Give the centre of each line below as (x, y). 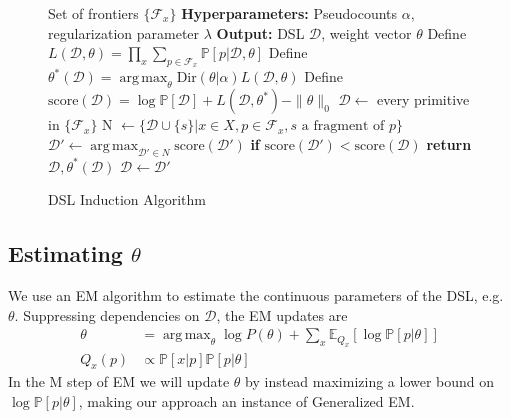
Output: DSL (260, 32)
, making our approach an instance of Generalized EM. (246, 401)
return (449, 143)
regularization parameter (124, 32)
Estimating (65, 253)
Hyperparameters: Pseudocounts (289, 13)
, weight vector (366, 32)
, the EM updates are (282, 314)
